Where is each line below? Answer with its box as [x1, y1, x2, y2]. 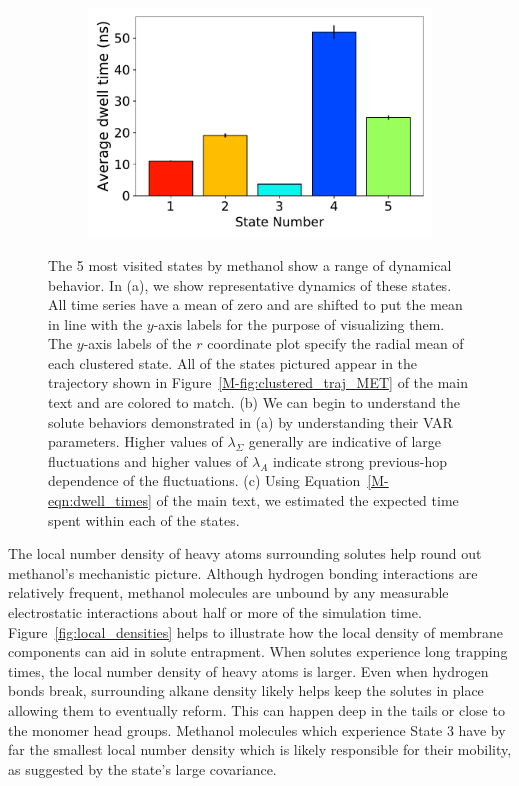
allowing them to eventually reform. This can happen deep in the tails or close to [8, 699, 505, 720]
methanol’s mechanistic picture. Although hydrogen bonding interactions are [8, 562, 478, 583]
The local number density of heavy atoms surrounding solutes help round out [8, 543, 482, 564]
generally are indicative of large [248, 431, 442, 452]
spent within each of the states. [48, 509, 240, 530]
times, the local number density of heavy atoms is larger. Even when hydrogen [8, 660, 489, 681]
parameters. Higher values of [48, 431, 223, 452]
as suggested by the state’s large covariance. [8, 758, 277, 779]
